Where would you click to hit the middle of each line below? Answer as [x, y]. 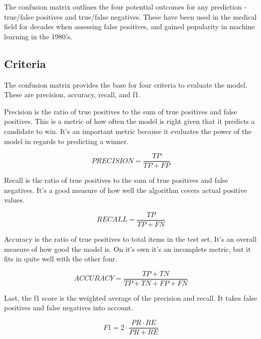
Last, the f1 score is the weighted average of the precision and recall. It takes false [131, 297]
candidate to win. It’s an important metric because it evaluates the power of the [128, 131]
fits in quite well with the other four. [61, 259]
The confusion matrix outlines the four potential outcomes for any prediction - [125, 7]
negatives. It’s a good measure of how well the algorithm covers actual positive [125, 190]
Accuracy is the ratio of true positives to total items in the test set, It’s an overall [130, 239]
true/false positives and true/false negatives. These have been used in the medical [130, 16]
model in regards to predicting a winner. [67, 141]
